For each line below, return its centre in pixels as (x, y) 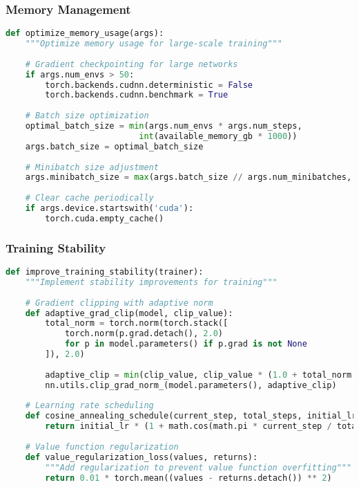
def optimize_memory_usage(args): (85, 34)
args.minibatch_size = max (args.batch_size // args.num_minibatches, (188, 177)
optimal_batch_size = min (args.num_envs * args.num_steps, (164, 126)
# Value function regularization (102, 447)
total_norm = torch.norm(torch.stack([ (137, 323)
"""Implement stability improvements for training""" (151, 282)
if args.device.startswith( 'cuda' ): (109, 209)
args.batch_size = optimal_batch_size (114, 146)
